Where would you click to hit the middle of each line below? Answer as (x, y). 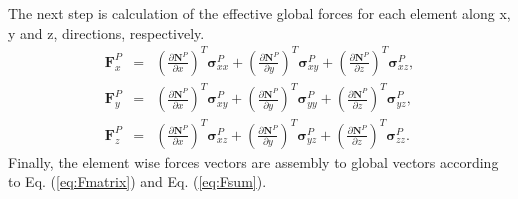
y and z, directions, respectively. (106, 32)
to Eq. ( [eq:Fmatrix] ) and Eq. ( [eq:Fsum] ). (137, 181)
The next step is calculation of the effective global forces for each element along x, (259, 13)
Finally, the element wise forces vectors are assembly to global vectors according (253, 161)
